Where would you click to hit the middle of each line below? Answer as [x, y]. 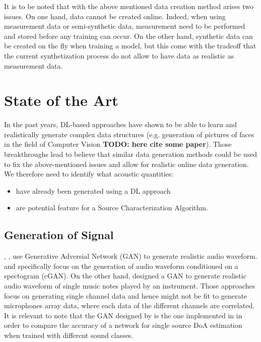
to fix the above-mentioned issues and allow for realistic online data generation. [126, 164]
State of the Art [61, 100]
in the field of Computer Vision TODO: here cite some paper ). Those [118, 144]
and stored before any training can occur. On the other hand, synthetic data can [128, 36]
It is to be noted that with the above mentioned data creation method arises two [129, 6]
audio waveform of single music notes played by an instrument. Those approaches [130, 286]
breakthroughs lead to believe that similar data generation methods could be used [131, 154]
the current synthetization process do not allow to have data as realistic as [119, 55]
